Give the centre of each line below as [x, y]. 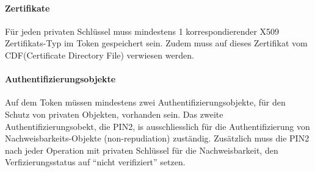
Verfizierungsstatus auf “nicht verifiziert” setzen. [95, 162]
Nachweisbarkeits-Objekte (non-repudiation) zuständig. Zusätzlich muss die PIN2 [157, 138]
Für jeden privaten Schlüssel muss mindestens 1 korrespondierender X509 [142, 31]
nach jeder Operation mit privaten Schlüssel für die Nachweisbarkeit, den [142, 150]
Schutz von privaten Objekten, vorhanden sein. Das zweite [114, 114]
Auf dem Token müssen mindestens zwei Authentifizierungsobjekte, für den [145, 102]
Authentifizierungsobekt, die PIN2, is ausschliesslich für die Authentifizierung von [157, 126]
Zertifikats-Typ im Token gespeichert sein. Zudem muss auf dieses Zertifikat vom [156, 43]
